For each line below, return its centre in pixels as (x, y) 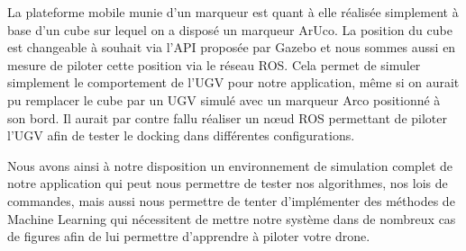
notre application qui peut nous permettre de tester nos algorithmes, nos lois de (228, 183)
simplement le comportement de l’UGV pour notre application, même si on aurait (233, 82)
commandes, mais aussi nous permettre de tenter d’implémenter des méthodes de (231, 200)
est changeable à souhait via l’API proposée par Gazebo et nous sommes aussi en (232, 47)
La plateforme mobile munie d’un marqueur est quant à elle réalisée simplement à (233, 12)
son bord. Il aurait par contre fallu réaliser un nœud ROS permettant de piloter (227, 117)
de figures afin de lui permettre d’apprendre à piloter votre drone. (189, 236)
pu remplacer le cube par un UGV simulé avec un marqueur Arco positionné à (224, 99)
